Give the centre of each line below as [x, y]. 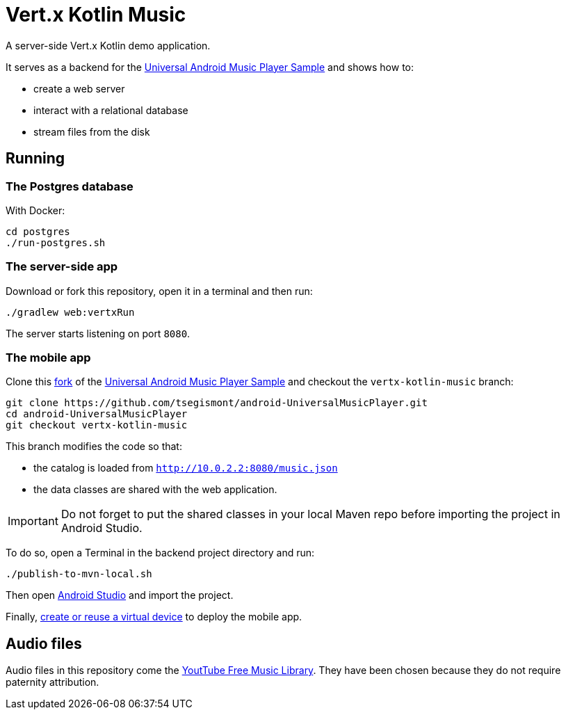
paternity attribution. [52, 682]
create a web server [79, 88]
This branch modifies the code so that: [94, 447]
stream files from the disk [92, 131]
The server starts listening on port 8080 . [98, 333]
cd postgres [38, 231]
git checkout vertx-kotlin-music [97, 425]
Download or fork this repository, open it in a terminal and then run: [159, 291]
